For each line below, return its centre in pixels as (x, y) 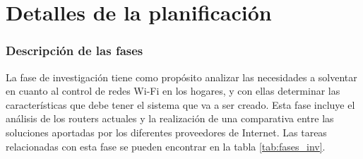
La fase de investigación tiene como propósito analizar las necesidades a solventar (181, 77)
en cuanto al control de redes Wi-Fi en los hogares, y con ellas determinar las (173, 91)
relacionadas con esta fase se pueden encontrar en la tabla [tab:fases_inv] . (166, 146)
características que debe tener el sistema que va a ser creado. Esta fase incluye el (180, 104)
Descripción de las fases (75, 51)
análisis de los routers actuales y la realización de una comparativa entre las (170, 118)
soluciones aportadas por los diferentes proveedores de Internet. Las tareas (166, 132)
